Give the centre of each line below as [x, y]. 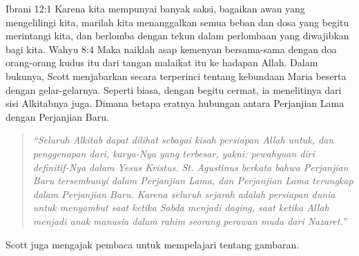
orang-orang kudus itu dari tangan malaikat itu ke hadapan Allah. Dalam [162, 62]
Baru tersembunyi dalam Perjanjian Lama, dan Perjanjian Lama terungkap [193, 180]
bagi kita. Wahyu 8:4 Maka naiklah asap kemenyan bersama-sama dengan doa [171, 49]
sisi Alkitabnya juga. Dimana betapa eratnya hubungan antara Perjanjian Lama [175, 103]
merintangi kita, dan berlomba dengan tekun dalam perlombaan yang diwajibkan [177, 36]
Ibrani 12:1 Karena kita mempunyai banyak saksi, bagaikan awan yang [155, 8]
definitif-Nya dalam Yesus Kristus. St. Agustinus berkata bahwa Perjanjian [191, 167]
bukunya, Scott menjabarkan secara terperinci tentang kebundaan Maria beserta [176, 76]
